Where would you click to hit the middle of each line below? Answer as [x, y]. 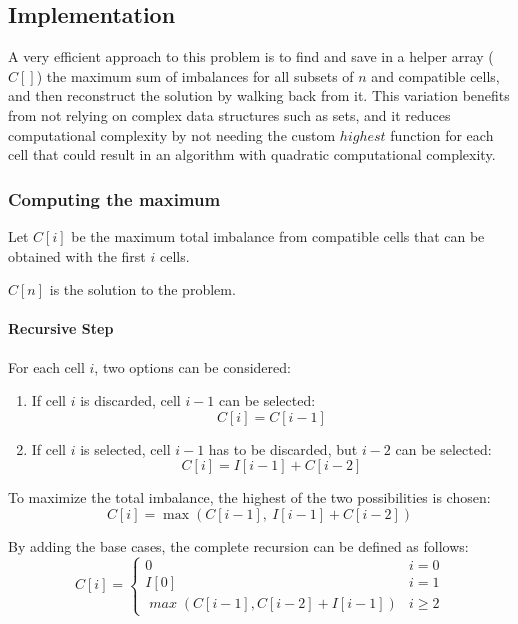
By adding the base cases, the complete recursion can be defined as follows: [238, 545]
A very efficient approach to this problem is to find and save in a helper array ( [251, 56]
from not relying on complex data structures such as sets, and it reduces [229, 114]
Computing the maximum [114, 198]
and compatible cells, [435, 75]
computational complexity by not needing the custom [172, 134]
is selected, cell [125, 448]
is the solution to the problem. [142, 289]
